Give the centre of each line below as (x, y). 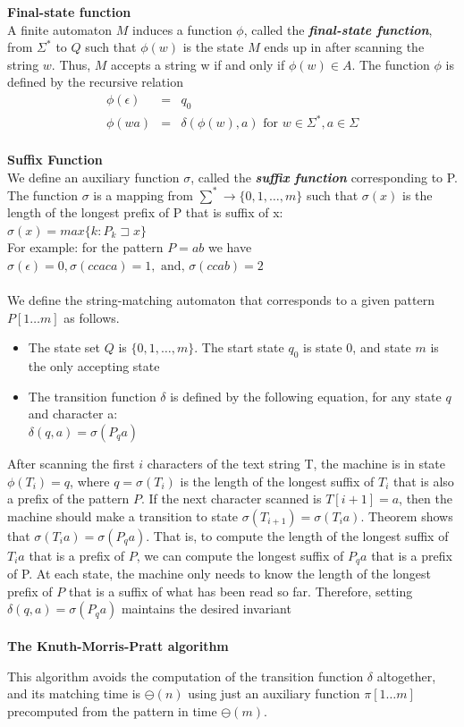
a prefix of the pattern (68, 499)
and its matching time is (74, 693)
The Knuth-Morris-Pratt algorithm (118, 645)
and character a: (73, 414)
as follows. (92, 317)
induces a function (182, 29)
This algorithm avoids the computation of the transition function (186, 676)
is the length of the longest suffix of (277, 481)
